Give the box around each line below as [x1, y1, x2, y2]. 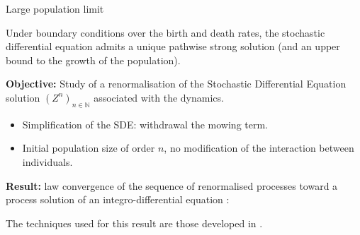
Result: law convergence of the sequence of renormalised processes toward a [6, 178, 338, 193]
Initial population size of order [22, 140, 155, 155]
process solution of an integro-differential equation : [6, 192, 230, 207]
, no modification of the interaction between [164, 140, 354, 155]
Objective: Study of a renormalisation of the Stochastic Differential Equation [6, 76, 347, 91]
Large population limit [6, 1, 104, 16]
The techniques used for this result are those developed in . [6, 215, 263, 230]
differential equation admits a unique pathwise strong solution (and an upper [6, 39, 340, 54]
